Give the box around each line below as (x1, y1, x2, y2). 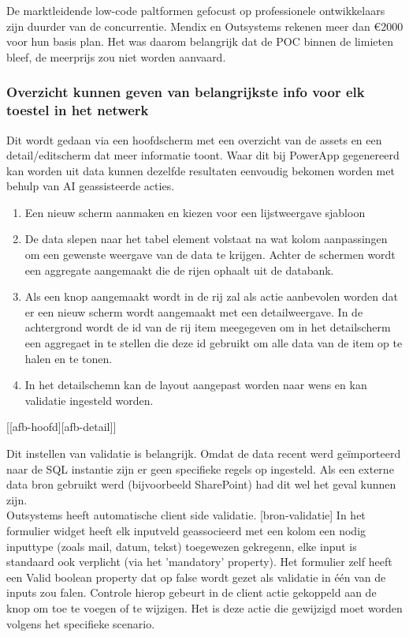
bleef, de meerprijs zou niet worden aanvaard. (6, 48, 226, 65)
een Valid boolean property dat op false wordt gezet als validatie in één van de (6, 568, 386, 585)
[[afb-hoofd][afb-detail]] (6, 418, 117, 435)
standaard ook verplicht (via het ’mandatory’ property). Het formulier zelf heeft (6, 553, 392, 570)
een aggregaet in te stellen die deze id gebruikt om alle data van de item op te (24, 335, 403, 351)
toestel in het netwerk (6, 100, 149, 120)
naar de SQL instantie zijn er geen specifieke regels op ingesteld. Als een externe (6, 460, 394, 477)
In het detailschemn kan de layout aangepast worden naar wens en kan (24, 377, 367, 393)
